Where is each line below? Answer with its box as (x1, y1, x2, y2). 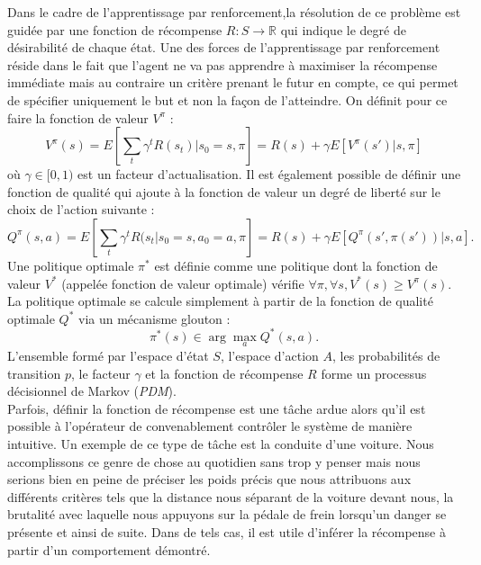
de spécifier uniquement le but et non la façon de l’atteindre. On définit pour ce (7, 90, 448, 109)
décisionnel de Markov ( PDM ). (7, 381, 177, 400)
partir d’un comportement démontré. (7, 540, 211, 559)
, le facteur (70, 363, 131, 382)
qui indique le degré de (280, 20, 406, 39)
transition (7, 363, 61, 382)
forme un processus (321, 363, 427, 382)
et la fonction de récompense (145, 363, 304, 382)
